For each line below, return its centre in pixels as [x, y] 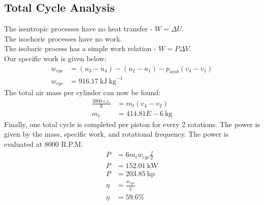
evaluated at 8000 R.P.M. [44, 144]
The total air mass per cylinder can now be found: [82, 92]
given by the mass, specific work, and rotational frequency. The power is [117, 134]
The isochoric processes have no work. [63, 38]
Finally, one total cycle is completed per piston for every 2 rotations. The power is [132, 124]
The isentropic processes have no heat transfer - [78, 29]
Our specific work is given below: [55, 58]
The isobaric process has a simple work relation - [80, 48]
